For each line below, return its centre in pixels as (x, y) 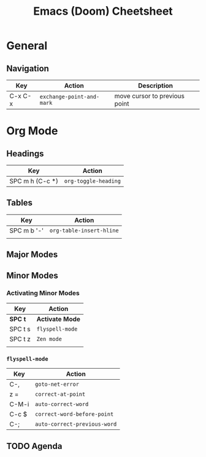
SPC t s (20, 329)
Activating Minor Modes (43, 293)
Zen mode (49, 339)
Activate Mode (59, 319)
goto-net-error (57, 384)
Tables (19, 203)
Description (155, 86)
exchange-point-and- (70, 97)
